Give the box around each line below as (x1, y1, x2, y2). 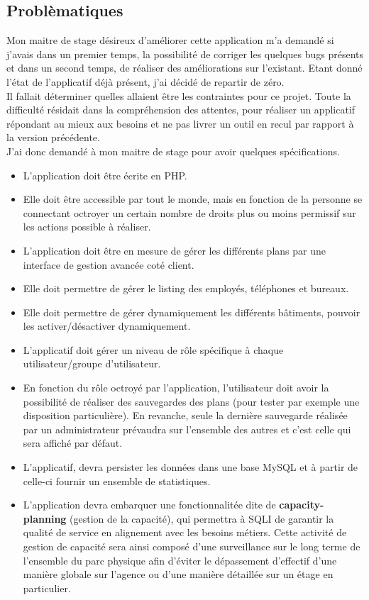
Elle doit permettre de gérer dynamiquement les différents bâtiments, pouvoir (23, 304, 360, 319)
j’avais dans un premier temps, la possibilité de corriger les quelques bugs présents (6, 46, 364, 61)
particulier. (23, 580, 71, 595)
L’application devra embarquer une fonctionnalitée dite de (23, 497, 276, 512)
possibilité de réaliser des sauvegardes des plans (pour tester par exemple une (23, 394, 360, 409)
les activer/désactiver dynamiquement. (23, 318, 191, 333)
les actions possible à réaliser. (23, 219, 151, 234)
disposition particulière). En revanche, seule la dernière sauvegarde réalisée (23, 408, 348, 423)
